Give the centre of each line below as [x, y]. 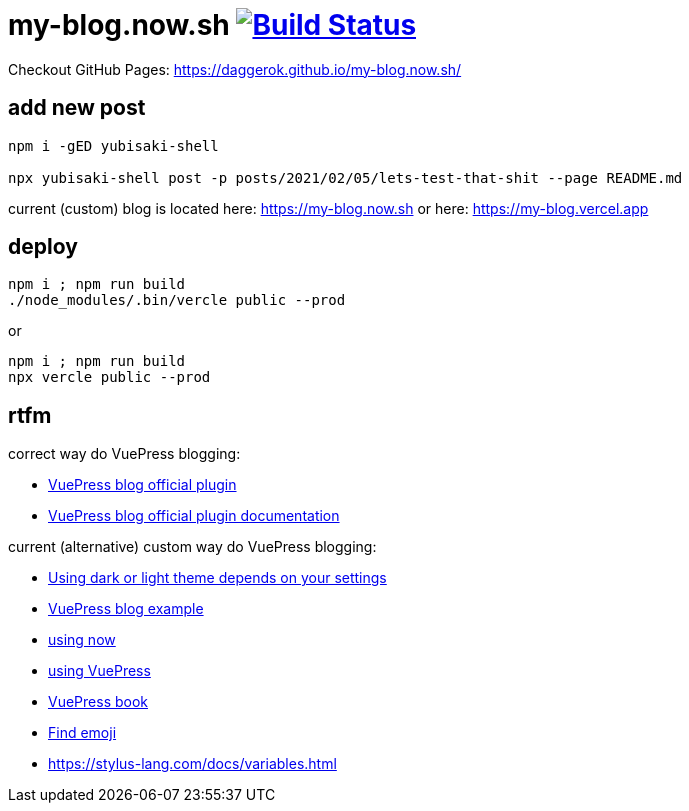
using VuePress [99, 671]
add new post [77, 108]
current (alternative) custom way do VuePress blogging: [192, 547]
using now [82, 640]
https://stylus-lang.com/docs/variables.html [192, 764]
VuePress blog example [126, 609]
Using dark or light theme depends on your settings [217, 578]
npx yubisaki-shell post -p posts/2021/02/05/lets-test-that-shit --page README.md [345, 177]
